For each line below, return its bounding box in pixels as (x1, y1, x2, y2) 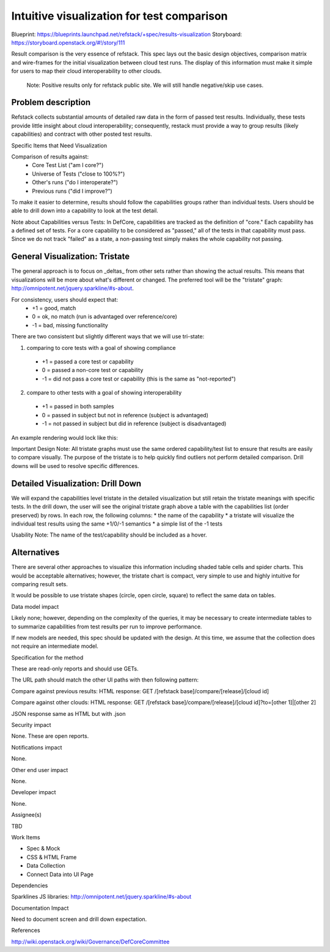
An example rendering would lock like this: (11, 434, 119, 441)
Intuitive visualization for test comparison (11, 9, 229, 23)
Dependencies (11, 882, 48, 889)
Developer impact (11, 789, 56, 796)
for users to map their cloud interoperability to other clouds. (11, 67, 162, 75)
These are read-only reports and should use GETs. (11, 665, 139, 672)
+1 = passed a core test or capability (42, 358, 134, 365)
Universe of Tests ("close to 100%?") (32, 170, 125, 177)
